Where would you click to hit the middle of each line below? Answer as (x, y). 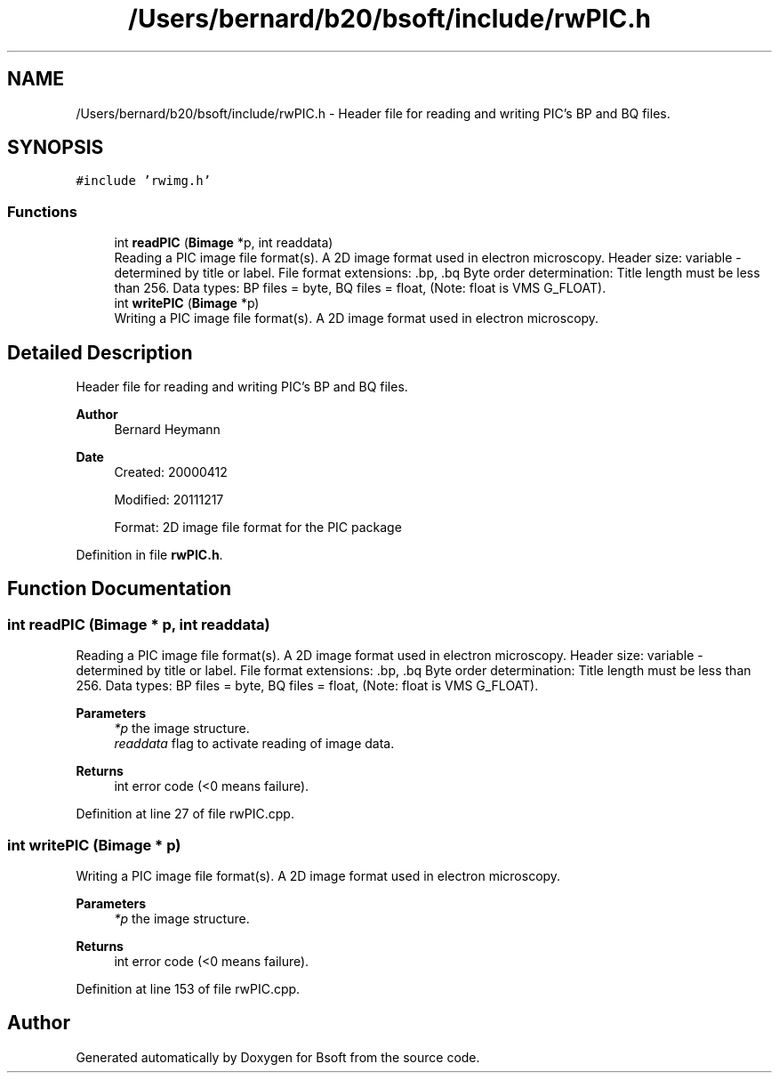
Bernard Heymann (167, 430)
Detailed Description (100, 352)
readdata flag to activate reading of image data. (254, 744)
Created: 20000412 (171, 472)
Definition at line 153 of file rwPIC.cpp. (188, 989)
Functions (42, 211)
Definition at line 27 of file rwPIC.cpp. (185, 814)
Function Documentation (119, 589)
